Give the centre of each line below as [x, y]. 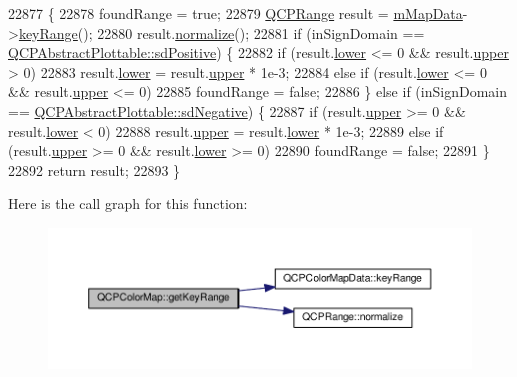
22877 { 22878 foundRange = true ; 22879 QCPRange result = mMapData [235, 13]
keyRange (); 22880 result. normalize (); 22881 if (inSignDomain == [221, 32]
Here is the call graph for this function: [128, 203]
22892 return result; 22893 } [94, 169]
